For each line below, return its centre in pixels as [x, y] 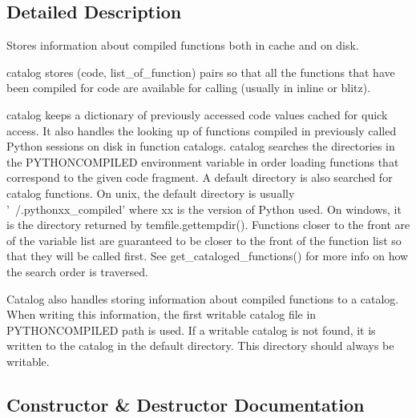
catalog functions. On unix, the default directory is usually [151, 193]
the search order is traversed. [77, 271]
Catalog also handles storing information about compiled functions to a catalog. [203, 298]
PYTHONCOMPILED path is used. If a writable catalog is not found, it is [191, 330]
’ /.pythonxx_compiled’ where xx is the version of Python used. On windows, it [204, 209]
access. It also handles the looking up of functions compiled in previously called [202, 130]
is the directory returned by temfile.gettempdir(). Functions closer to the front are [208, 225]
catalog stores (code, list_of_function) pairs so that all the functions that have [201, 72]
